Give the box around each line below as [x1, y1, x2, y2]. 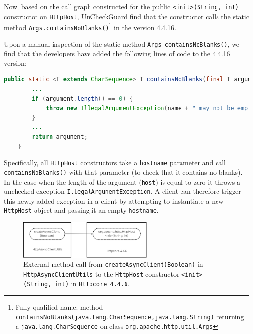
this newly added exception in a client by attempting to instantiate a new [4, 195, 224, 205]
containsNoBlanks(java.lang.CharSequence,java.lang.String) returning [15, 311, 244, 321]
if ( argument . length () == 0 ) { [32, 95, 133, 102]
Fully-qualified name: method [15, 302, 103, 312]
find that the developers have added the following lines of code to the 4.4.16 [4, 48, 230, 58]
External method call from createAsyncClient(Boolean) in [23, 259, 203, 269]
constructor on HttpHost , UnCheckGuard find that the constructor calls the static [4, 11, 249, 21]
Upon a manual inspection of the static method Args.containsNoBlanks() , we [4, 38, 240, 49]
